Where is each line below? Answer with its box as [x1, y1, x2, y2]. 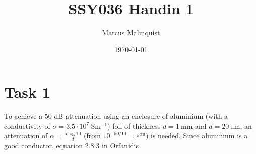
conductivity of [4, 120, 50, 131]
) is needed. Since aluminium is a [145, 130, 248, 141]
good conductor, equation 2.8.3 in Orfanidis [4, 140, 139, 151]
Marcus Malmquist [102, 27, 160, 38]
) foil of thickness [107, 120, 161, 131]
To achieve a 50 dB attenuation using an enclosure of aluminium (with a [4, 111, 228, 121]
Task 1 [4, 82, 50, 102]
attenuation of [4, 130, 48, 141]
